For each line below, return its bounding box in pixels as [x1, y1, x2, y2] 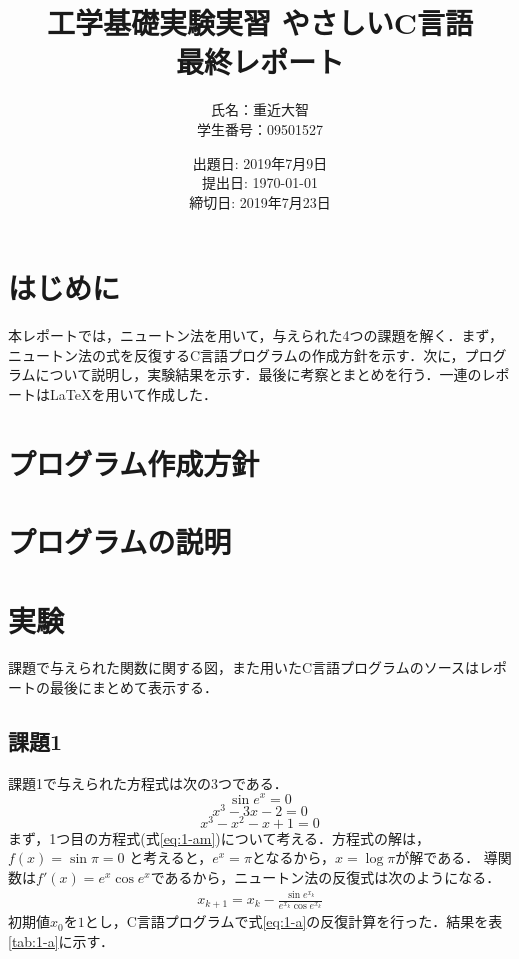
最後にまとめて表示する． [49, 677, 218, 698]
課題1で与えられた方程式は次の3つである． [8, 772, 288, 793]
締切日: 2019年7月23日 [189, 191, 331, 212]
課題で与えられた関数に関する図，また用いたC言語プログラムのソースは [8, 657, 479, 678]
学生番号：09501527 [197, 118, 323, 139]
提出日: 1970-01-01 [202, 172, 318, 193]
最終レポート [175, 41, 344, 82]
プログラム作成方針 [8, 442, 260, 483]
